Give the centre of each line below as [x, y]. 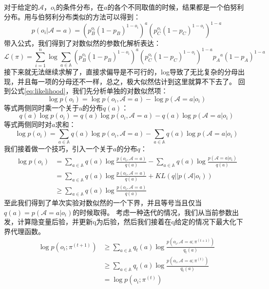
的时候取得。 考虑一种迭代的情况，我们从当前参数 [152, 212]
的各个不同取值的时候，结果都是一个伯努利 [176, 7]
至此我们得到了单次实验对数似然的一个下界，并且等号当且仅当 [103, 202]
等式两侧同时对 [28, 124]
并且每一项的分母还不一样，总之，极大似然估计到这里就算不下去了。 [126, 81]
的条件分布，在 [80, 7]
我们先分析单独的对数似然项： [120, 91]
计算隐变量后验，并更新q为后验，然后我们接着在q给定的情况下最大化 [127, 222]
